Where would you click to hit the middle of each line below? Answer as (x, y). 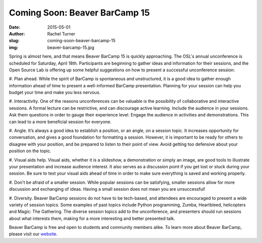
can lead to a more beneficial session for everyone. (60, 122)
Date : (15, 27)
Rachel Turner (61, 33)
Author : (17, 33)
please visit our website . (33, 234)
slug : (14, 41)
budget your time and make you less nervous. (55, 93)
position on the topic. (30, 151)
